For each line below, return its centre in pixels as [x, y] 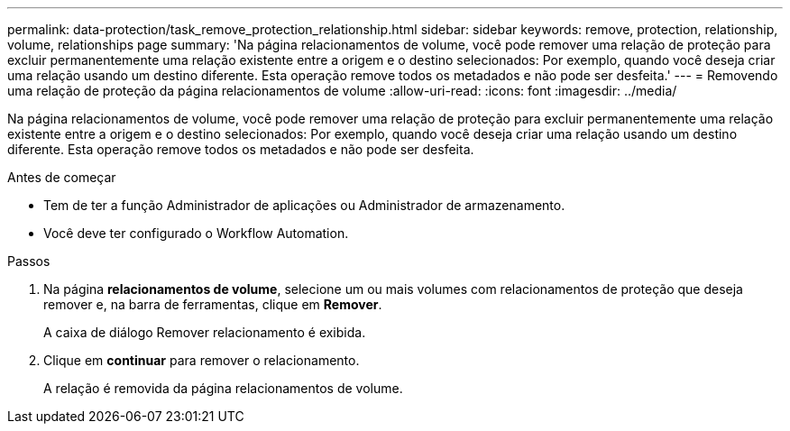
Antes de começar [62, 177]
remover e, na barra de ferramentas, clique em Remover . [213, 304]
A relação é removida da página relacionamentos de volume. [223, 388]
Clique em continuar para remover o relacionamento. [202, 360]
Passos [29, 261]
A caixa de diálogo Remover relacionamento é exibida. [205, 332]
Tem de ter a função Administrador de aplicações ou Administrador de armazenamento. [304, 205]
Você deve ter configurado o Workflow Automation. [196, 233]
